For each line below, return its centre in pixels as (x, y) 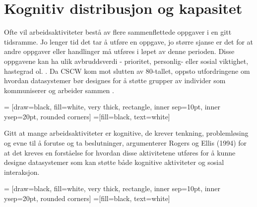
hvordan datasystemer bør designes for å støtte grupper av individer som (115, 80)
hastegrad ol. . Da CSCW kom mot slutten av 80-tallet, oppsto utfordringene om (127, 71)
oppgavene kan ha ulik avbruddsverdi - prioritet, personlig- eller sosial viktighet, (126, 61)
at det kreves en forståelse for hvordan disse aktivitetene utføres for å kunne (120, 152)
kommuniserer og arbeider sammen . (59, 90)
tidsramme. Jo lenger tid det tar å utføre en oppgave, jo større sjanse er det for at (129, 41)
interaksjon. (22, 172)
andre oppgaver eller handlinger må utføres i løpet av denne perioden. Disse (119, 51)
